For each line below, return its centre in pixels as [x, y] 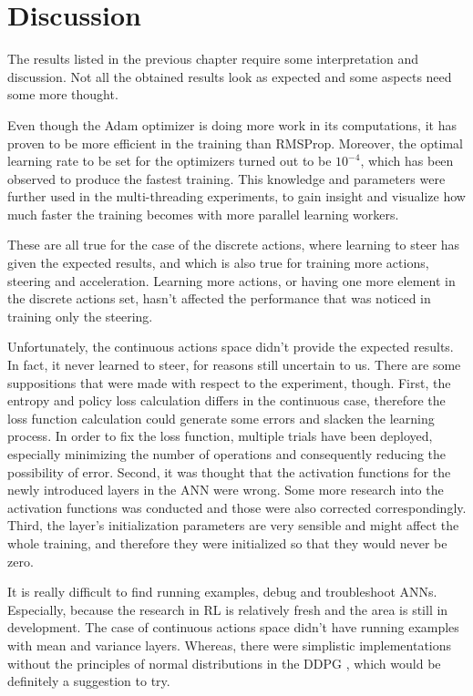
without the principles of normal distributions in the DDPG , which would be [224, 663]
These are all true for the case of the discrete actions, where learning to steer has [234, 245]
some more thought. [63, 94]
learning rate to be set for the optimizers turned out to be [170, 161]
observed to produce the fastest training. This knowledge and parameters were [226, 178]
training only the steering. [80, 316]
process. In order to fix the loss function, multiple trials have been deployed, [220, 436]
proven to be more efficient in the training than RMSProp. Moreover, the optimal [235, 143]
